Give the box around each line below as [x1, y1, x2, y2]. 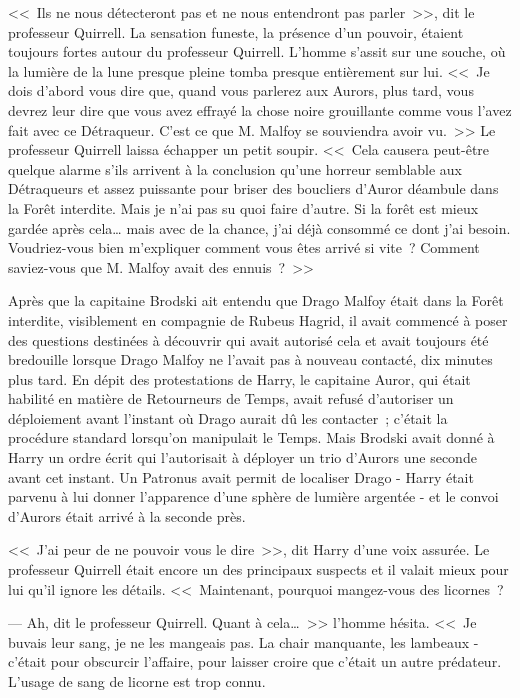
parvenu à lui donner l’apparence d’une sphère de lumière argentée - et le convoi [8, 486, 499, 507]
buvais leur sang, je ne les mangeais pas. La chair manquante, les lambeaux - [8, 631, 479, 652]
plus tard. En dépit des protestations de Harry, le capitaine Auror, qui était [8, 368, 471, 389]
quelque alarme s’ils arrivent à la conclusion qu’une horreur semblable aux [8, 158, 463, 179]
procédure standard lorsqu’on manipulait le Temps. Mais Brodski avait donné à [8, 427, 495, 448]
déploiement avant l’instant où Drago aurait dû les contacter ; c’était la [8, 407, 448, 428]
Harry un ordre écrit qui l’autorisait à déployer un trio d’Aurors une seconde [8, 447, 477, 468]
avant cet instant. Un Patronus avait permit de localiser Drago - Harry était [8, 466, 474, 487]
